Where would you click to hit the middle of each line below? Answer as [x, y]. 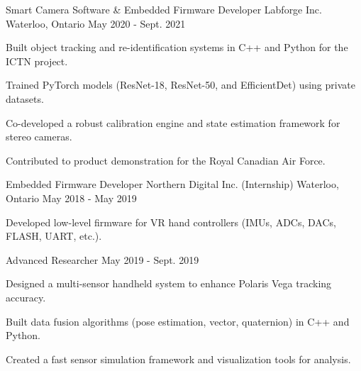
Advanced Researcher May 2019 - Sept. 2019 [102, 259]
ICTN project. [37, 61]
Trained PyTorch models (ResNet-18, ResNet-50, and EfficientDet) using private [180, 85]
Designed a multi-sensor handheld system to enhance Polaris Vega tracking [169, 283]
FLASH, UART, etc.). [54, 236]
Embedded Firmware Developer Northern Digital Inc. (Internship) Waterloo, [172, 184]
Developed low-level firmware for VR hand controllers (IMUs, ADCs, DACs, [171, 222]
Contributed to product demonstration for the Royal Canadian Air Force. [166, 160]
